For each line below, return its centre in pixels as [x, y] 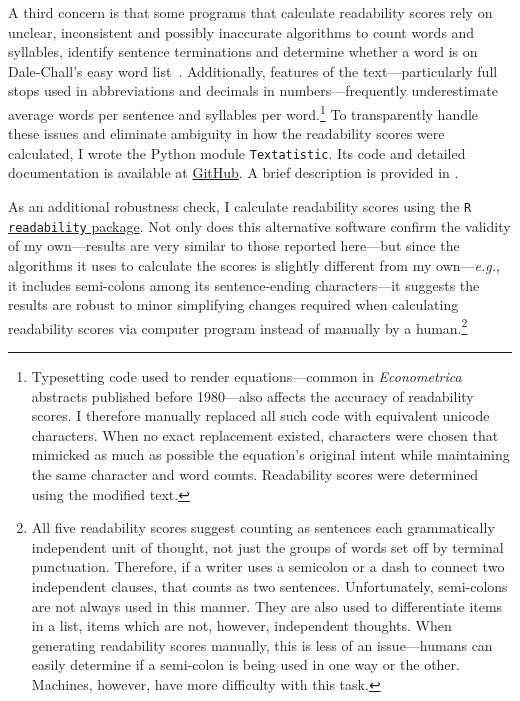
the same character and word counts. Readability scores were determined [255, 473]
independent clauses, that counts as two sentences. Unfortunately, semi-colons [269, 585]
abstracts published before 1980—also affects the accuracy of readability [252, 395]
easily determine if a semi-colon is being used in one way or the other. [245, 664]
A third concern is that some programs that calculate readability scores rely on [250, 12]
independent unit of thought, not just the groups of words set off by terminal [267, 546]
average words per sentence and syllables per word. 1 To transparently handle [243, 112]
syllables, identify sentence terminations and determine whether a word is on [243, 51]
